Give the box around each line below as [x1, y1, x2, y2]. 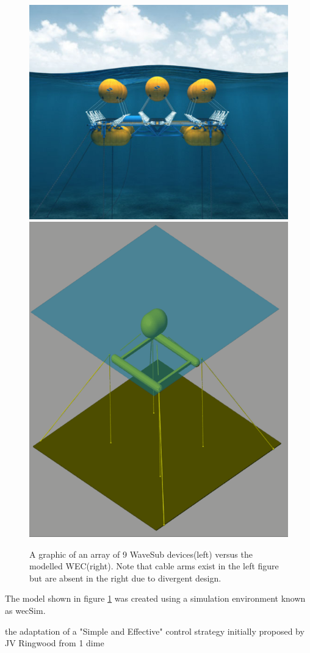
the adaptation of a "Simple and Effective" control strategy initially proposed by [5, 624, 305, 637]
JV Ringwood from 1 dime [5, 637, 104, 649]
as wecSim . [5, 604, 46, 617]
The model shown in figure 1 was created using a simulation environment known [5, 592, 306, 605]
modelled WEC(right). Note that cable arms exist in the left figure [29, 560, 279, 572]
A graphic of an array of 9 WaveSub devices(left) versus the [29, 547, 253, 560]
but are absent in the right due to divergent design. [29, 571, 222, 584]
